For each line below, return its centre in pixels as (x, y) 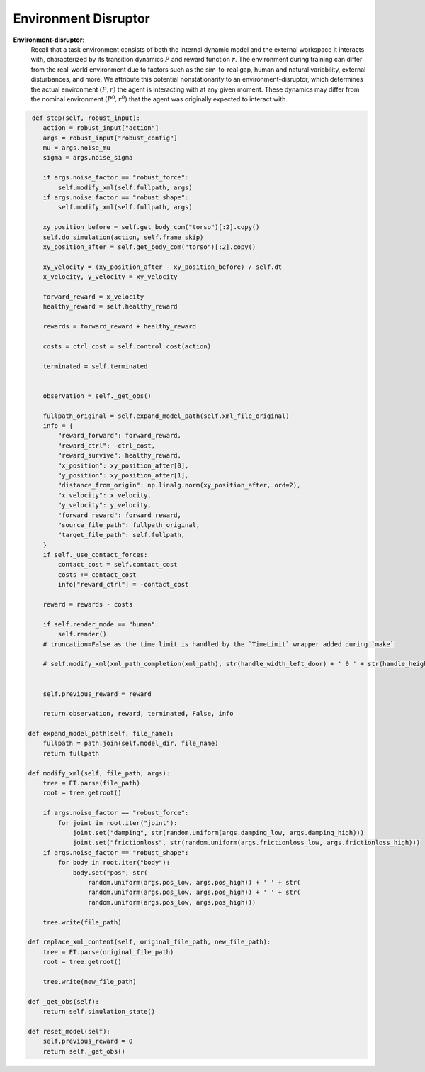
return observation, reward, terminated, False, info (138, 714)
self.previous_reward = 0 (88, 1041)
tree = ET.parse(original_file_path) (108, 952)
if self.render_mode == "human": (101, 624)
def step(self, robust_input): (86, 118)
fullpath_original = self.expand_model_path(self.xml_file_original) (166, 416)
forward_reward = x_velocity (93, 297)
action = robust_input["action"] (101, 128)
